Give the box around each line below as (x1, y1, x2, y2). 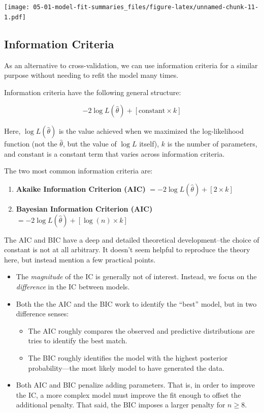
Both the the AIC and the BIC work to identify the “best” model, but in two (16, 298, 257, 309)
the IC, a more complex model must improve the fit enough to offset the (16, 389, 241, 400)
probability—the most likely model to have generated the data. (28, 362, 224, 373)
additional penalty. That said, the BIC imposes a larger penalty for (16, 399, 225, 410)
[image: (4, 4, 30, 11)
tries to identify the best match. (28, 335, 127, 346)
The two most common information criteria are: (4, 165, 153, 176)
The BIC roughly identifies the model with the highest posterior (28, 352, 228, 363)
